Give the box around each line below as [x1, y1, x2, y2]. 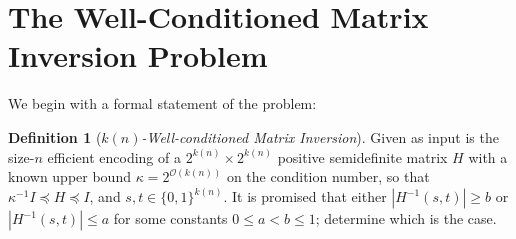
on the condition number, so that [226, 166, 430, 187]
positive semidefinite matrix [277, 146, 448, 167]
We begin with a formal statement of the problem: [8, 93, 317, 114]
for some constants [113, 208, 228, 229]
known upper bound [8, 166, 131, 187]
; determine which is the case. [315, 208, 497, 229]
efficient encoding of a [47, 146, 181, 167]
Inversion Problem [8, 35, 268, 76]
